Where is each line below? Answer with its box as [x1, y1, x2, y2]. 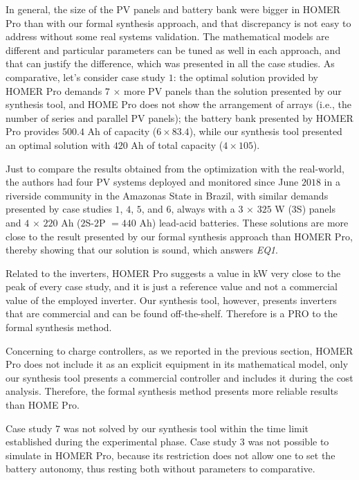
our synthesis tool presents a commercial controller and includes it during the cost [6, 370, 353, 384]
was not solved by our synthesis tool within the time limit [63, 420, 309, 435]
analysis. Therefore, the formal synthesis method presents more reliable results [6, 384, 338, 398]
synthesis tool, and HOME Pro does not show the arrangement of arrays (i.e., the [6, 97, 351, 112]
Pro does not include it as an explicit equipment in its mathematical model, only [6, 357, 349, 371]
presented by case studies [6, 202, 112, 216]
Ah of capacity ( [87, 124, 157, 139]
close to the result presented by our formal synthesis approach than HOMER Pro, [6, 229, 353, 243]
